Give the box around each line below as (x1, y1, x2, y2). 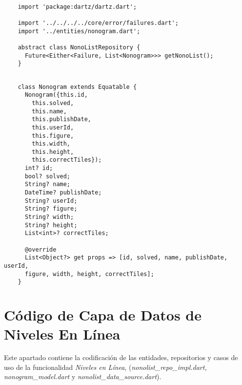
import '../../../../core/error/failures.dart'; (18, 19, 179, 26)
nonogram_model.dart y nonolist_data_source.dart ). (4, 371, 161, 382)
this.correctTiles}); (32, 156, 102, 164)
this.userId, (32, 124, 74, 131)
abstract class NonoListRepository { (18, 43, 141, 51)
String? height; (24, 221, 78, 229)
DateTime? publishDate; (24, 189, 102, 196)
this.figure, (32, 132, 74, 139)
